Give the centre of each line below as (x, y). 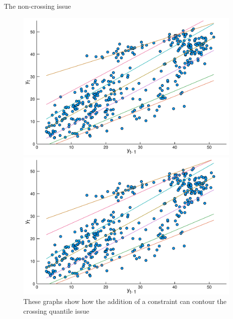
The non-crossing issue (37, 6)
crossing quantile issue (56, 311)
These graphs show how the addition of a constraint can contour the (125, 301)
